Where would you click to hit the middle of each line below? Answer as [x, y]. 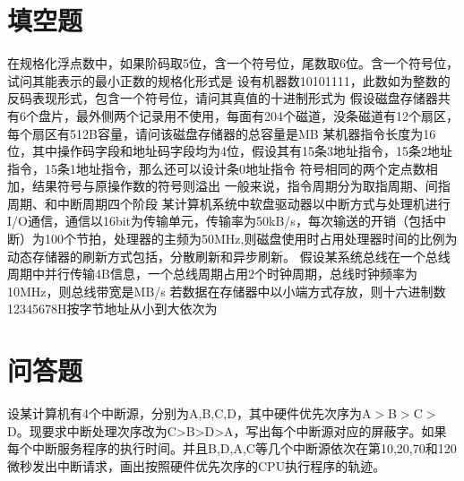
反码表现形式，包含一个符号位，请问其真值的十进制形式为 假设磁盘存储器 [223, 98]
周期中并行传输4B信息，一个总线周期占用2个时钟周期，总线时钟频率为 [212, 274]
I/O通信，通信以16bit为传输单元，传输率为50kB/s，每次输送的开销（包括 [220, 221]
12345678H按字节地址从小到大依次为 [112, 309]
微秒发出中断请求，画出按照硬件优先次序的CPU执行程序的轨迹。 [197, 465]
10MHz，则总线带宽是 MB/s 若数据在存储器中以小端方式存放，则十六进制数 [227, 291]
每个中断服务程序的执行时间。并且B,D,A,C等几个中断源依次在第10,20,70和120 [232, 448]
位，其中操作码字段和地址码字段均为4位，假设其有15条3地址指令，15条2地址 [230, 151]
